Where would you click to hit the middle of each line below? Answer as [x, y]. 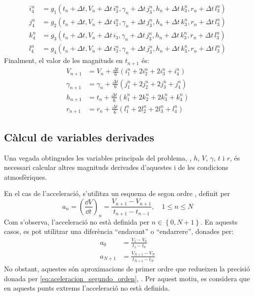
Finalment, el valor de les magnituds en [63, 60]
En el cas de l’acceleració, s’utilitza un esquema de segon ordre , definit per [117, 193]
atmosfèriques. [26, 177]
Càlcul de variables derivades [79, 137]
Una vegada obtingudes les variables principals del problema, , [98, 157]
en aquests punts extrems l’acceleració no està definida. [87, 288]
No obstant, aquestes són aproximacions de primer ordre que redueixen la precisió [127, 268]
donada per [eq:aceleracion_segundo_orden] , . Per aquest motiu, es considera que [127, 278]
